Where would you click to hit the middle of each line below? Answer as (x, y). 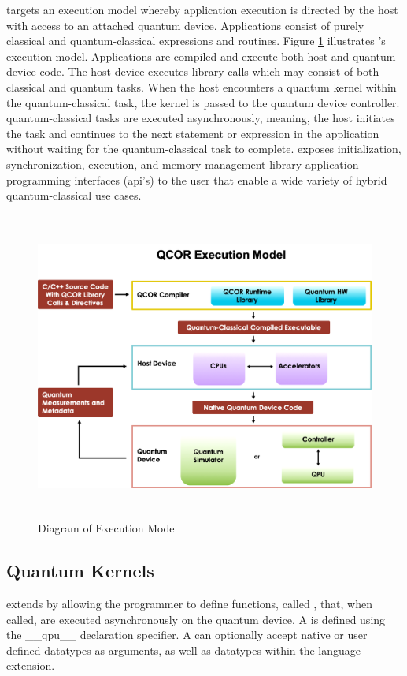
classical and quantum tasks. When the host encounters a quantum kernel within (202, 86)
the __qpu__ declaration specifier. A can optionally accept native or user (187, 635)
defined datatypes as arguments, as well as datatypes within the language (184, 650)
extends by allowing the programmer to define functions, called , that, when (190, 604)
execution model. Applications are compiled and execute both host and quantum (201, 56)
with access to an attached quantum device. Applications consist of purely (185, 25)
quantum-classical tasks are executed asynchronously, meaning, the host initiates (201, 118)
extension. (31, 665)
